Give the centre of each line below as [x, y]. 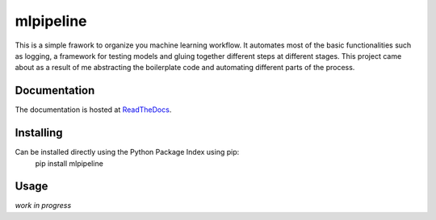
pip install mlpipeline [69, 163]
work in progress [43, 205]
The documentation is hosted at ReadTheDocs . [93, 110]
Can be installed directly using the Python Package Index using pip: [127, 152]
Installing [39, 133]
